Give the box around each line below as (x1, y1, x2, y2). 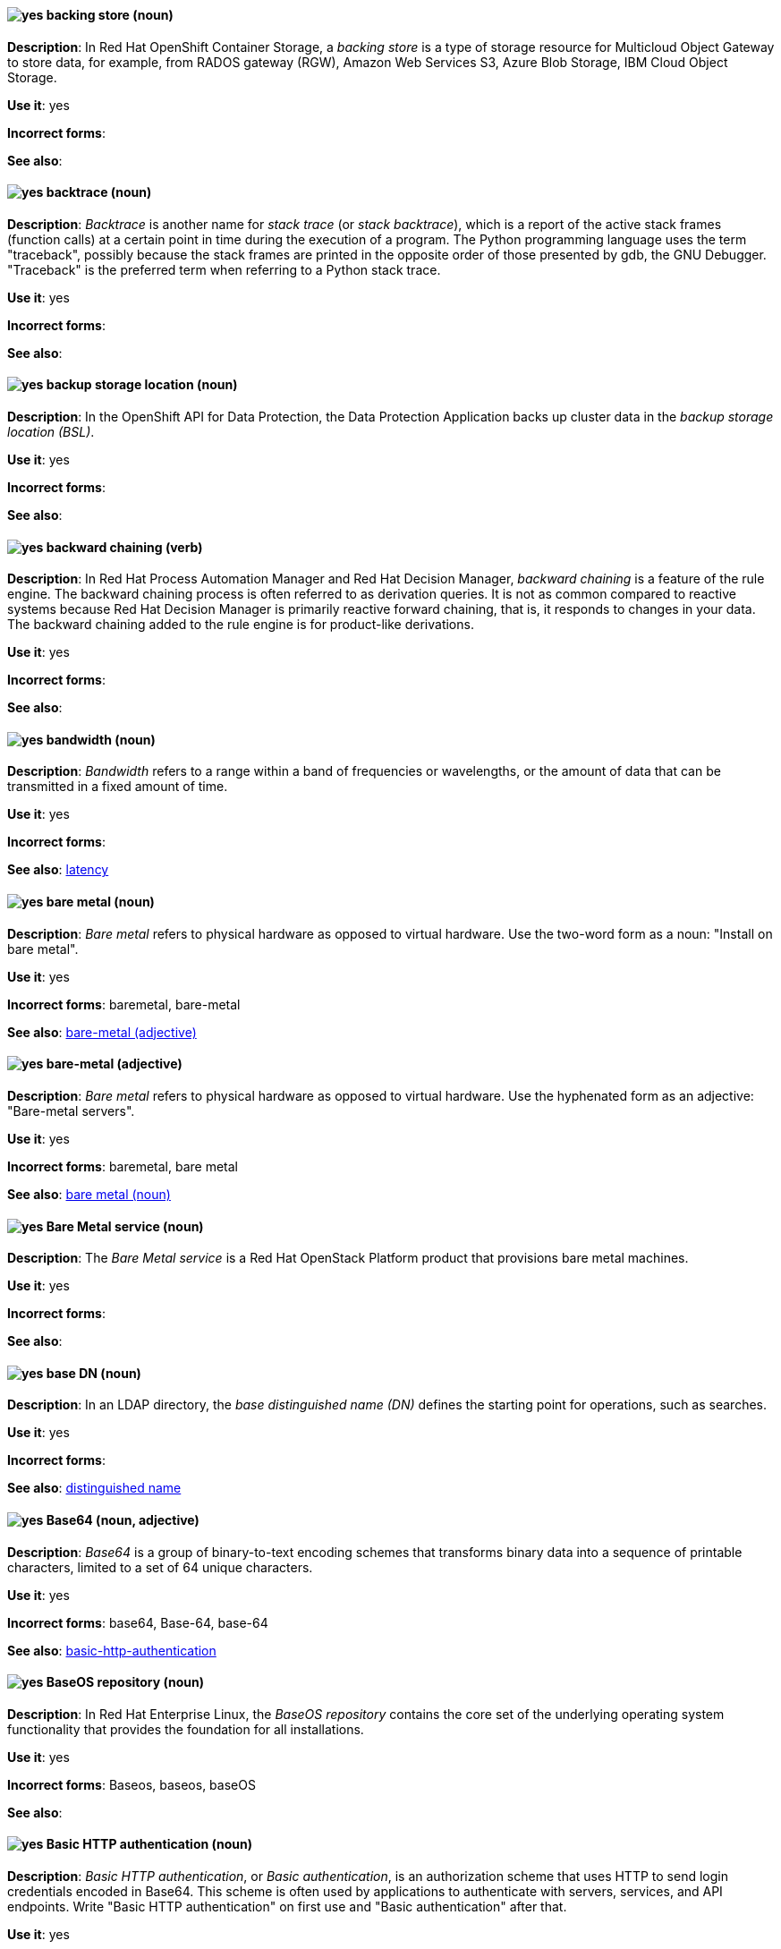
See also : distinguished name (7, 1480, 182, 1496)
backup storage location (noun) (46, 377, 238, 393)
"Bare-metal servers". (7, 1102, 135, 1119)
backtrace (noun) (46, 184, 152, 200)
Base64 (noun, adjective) (46, 1511, 199, 1528)
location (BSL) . (7, 424, 95, 440)
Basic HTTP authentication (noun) (46, 1836, 253, 1852)
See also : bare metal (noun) (7, 1186, 171, 1202)
